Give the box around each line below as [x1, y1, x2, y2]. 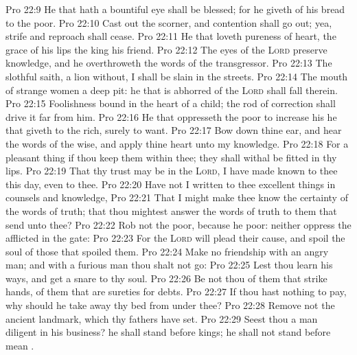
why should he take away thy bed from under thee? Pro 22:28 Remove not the [5, 298, 335, 312]
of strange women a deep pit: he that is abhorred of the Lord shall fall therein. [5, 82, 338, 97]
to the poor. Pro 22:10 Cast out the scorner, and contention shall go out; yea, [5, 15, 332, 30]
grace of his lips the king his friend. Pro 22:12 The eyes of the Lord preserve [5, 42, 327, 56]
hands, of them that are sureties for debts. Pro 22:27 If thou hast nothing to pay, [5, 284, 347, 299]
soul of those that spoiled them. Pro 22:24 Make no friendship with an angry [5, 244, 329, 258]
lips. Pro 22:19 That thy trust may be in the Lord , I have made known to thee [5, 163, 338, 178]
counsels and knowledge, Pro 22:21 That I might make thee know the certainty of [5, 190, 348, 205]
